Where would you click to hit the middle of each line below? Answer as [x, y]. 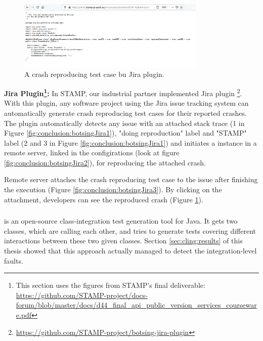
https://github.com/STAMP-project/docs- [82, 295]
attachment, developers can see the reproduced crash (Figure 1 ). [104, 199]
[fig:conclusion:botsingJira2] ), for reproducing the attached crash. [105, 162]
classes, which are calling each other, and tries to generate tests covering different [130, 230]
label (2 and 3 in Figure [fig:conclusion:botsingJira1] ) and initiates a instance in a [130, 142]
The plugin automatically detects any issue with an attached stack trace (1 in [124, 123]
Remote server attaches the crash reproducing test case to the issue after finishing [131, 179]
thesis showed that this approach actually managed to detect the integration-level [130, 250]
